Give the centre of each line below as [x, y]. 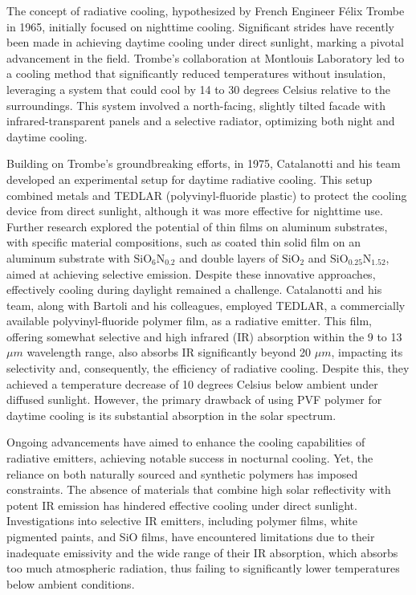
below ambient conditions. [71, 583]
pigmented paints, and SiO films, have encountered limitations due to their [191, 536]
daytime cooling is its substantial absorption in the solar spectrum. [171, 415]
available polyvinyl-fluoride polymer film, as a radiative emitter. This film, [189, 321]
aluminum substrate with [68, 257]
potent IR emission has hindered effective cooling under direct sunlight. [182, 505]
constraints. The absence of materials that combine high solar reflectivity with [199, 489]
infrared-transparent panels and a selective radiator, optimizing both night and [201, 121]
